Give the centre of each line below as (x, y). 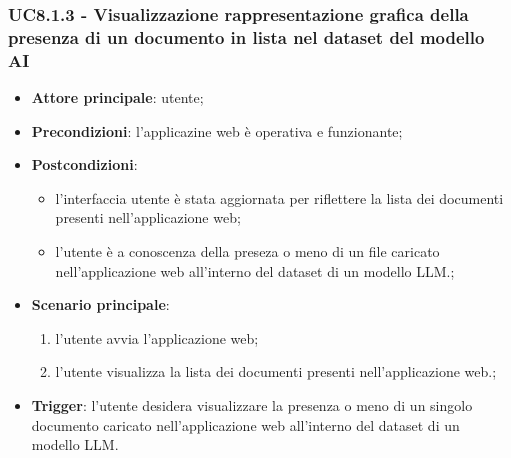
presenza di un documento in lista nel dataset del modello (246, 36)
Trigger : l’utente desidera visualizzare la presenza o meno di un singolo (252, 405)
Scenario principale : (100, 304)
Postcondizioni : (84, 164)
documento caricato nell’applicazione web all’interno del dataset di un (245, 424)
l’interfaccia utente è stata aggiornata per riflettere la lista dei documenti (279, 197)
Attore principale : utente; (117, 97)
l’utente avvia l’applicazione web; (157, 337)
